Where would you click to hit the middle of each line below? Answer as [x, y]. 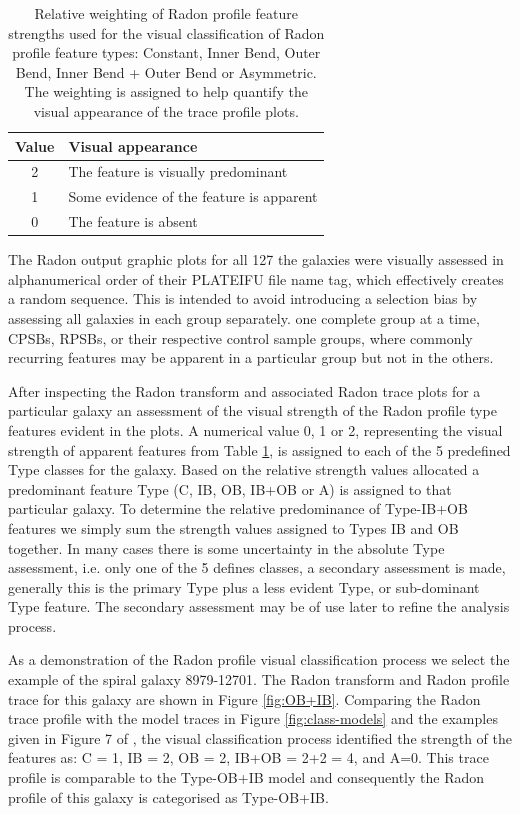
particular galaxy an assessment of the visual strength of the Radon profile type [252, 410]
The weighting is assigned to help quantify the [166, 91]
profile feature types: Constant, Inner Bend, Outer [166, 52]
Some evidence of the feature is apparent [193, 196]
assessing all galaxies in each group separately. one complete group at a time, [244, 317]
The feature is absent [133, 221]
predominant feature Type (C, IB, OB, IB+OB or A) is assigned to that [230, 488]
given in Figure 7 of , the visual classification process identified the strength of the [260, 737]
